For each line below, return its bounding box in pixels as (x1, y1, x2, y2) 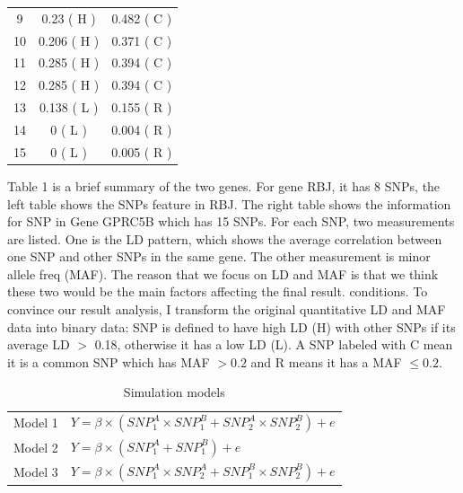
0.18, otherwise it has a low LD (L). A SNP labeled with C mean (94, 335, 453, 354)
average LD (7, 335, 70, 354)
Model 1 (13, 413, 58, 432)
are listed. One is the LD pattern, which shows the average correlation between (7, 229, 442, 248)
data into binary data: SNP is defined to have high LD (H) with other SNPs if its (7, 317, 456, 336)
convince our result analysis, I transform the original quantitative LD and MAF (7, 300, 446, 319)
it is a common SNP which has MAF (7, 352, 210, 371)
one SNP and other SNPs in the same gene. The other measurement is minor (7, 247, 431, 266)
